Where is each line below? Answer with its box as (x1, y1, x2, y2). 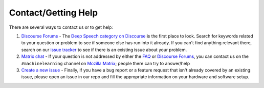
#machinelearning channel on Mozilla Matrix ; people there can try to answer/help (21, 60, 190, 66)
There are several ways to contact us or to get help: (9, 24, 113, 30)
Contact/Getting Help (9, 7, 98, 18)
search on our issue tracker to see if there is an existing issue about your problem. (21, 47, 187, 53)
